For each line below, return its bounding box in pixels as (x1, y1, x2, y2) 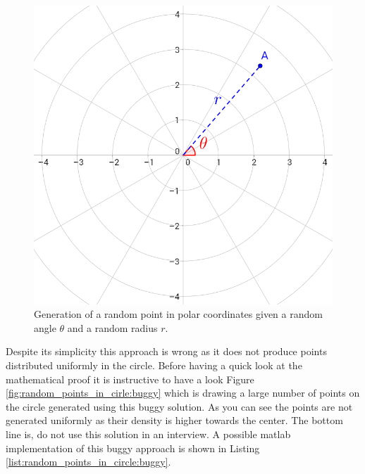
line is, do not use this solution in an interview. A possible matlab (6, 426, 291, 441)
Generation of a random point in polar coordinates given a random (34, 307, 323, 321)
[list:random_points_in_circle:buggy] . (6, 454, 171, 469)
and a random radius (67, 320, 158, 335)
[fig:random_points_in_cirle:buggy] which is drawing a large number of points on (6, 385, 360, 400)
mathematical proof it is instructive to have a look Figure (6, 371, 254, 386)
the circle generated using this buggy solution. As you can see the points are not (6, 399, 353, 414)
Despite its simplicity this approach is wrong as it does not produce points (6, 344, 327, 359)
